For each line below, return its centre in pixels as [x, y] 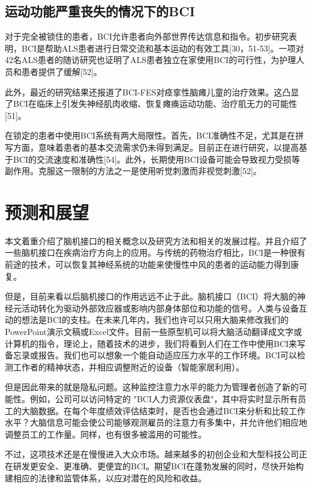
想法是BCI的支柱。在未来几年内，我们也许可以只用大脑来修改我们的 [155, 320]
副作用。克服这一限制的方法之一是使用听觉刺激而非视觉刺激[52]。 [133, 171]
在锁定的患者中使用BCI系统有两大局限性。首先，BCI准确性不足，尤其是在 [150, 135]
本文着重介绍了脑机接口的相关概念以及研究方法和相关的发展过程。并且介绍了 [156, 240]
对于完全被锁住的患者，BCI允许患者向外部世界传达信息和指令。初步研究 [147, 36]
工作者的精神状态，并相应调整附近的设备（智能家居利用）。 [128, 366]
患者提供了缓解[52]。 [61, 71]
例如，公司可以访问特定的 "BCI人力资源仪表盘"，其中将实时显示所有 [164, 398]
